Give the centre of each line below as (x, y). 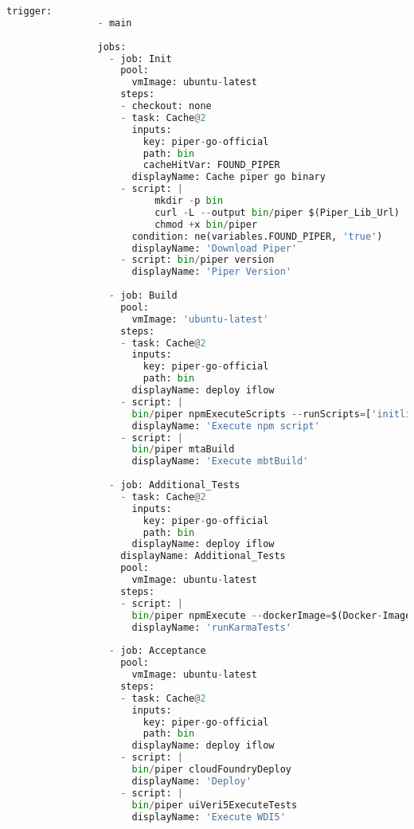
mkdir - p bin (189, 201)
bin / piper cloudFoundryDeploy (211, 769)
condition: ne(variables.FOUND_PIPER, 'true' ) (257, 236)
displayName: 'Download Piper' (215, 248)
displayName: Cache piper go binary (228, 177)
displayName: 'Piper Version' (211, 272)
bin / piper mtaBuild (183, 450)
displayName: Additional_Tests (203, 556)
